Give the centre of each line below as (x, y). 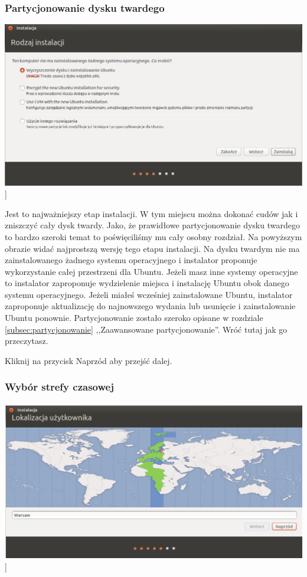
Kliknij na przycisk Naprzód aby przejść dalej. (89, 360)
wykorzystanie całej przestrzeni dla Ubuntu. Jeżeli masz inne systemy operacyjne (151, 271)
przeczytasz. (27, 341)
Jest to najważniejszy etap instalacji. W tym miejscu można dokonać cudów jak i (151, 213)
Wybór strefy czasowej (59, 387)
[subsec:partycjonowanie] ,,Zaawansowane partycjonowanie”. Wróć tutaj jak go (146, 329)
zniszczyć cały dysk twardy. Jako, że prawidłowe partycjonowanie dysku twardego (152, 225)
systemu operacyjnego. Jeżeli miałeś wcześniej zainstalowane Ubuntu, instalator (149, 294)
